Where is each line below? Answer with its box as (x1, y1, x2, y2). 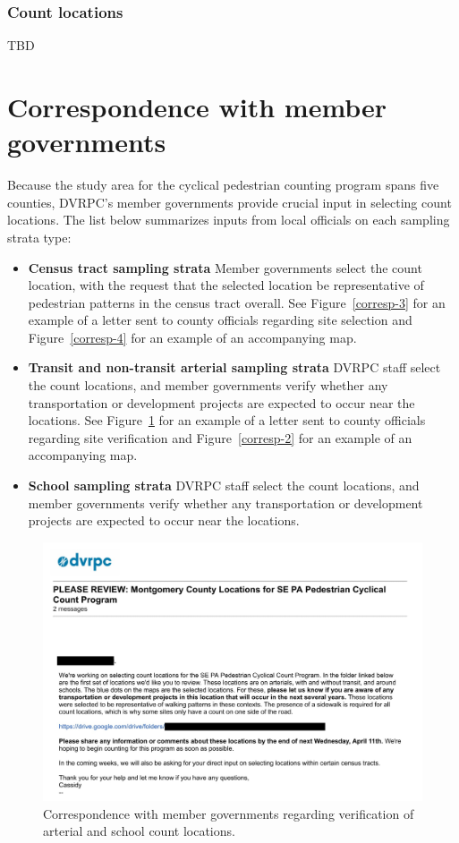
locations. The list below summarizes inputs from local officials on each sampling (7, 210, 450, 229)
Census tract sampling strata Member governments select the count (28, 258, 422, 277)
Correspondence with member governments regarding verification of (43, 804, 414, 822)
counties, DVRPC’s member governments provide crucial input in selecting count (7, 192, 452, 211)
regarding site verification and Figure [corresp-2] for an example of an (28, 428, 412, 447)
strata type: (7, 227, 72, 246)
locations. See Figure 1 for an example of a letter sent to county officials (28, 411, 426, 430)
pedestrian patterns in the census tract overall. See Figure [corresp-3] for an (28, 293, 446, 311)
